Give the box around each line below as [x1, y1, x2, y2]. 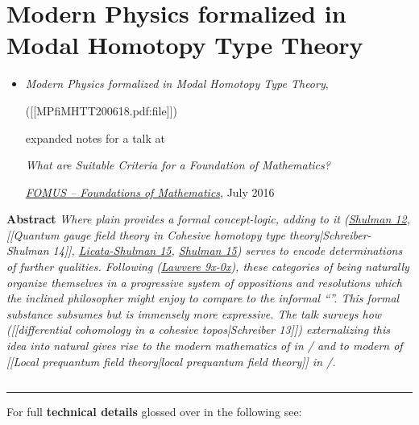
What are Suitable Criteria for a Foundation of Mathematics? [25, 156, 330, 173]
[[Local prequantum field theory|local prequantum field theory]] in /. [6, 352, 336, 369]
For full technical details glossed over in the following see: [6, 403, 302, 420]
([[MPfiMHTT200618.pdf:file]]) [25, 102, 177, 119]
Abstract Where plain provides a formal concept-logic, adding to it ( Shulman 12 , [6, 210, 410, 227]
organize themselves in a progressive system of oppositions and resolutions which [6, 273, 402, 290]
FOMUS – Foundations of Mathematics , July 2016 [25, 183, 275, 200]
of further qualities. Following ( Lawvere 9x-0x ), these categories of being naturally [6, 258, 409, 275]
